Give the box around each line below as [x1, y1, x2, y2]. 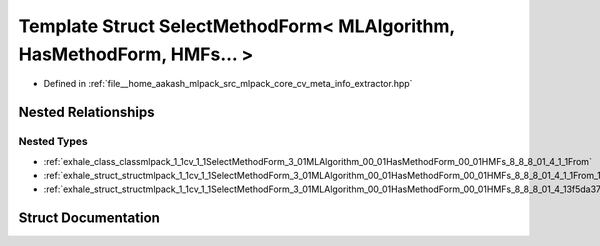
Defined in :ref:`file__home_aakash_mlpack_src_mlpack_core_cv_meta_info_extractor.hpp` [43, 78, 413, 90]
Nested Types [18, 135, 89, 149]
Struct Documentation [18, 210, 160, 227]
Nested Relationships [18, 104, 155, 121]
